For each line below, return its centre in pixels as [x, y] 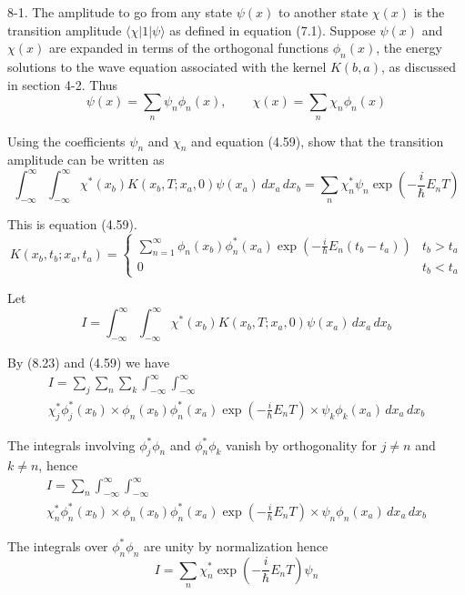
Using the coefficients [66, 141]
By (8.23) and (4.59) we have [89, 363]
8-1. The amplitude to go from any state [120, 12]
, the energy [409, 48]
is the [429, 12]
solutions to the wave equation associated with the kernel [167, 66]
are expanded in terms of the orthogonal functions [189, 48]
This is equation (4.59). [72, 224]
